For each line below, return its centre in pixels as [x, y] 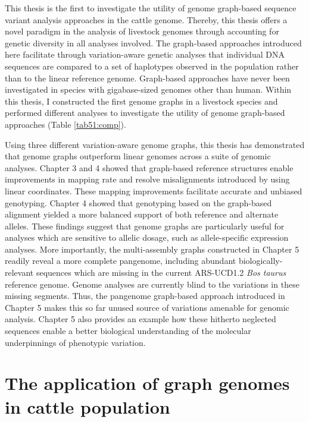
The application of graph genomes [147, 383]
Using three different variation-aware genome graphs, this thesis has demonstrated [155, 144]
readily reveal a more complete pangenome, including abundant [121, 261]
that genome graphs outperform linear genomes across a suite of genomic [138, 156]
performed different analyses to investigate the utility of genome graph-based [145, 113]
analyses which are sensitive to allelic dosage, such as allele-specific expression [147, 237]
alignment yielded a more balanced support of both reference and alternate [142, 214]
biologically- [260, 261]
